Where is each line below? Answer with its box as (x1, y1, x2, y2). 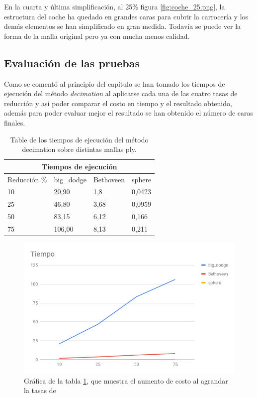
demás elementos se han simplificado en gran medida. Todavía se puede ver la (4, 21, 241, 31)
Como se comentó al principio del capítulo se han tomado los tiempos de (4, 78, 225, 89)
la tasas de (24, 385, 56, 396)
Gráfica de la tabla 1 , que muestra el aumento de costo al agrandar (24, 375, 228, 386)
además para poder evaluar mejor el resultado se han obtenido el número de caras (4, 108, 254, 118)
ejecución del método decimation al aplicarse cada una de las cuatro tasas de (4, 88, 238, 99)
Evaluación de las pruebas (4, 55, 140, 70)
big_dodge (54, 174, 86, 184)
